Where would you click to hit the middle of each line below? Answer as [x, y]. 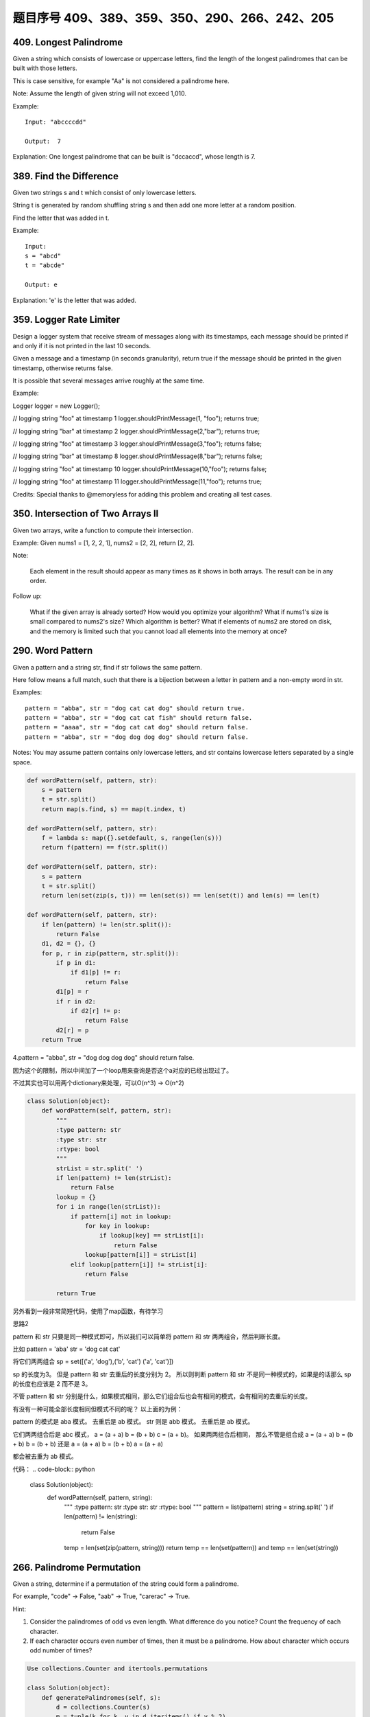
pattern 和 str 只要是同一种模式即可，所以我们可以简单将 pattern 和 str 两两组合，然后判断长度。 [148, 1337]
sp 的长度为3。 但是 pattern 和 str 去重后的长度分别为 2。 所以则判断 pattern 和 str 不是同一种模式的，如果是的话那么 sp [182, 1374]
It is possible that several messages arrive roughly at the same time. [109, 380]
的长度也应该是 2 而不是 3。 [52, 1384]
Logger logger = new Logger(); [57, 406]
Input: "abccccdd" [56, 122]
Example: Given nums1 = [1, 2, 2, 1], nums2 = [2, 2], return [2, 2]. [103, 543]
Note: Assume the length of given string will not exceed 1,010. [99, 93]
